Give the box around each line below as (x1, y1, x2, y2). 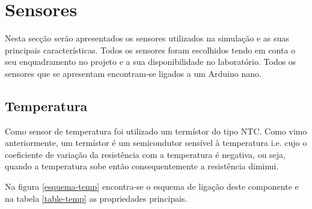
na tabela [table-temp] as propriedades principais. (5, 192, 188, 204)
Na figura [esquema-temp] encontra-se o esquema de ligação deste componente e (5, 180, 299, 193)
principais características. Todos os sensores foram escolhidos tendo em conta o (5, 43, 296, 56)
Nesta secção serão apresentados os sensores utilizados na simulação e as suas (5, 32, 289, 44)
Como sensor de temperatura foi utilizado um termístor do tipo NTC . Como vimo (5, 124, 307, 137)
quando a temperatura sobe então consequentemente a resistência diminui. (5, 160, 279, 172)
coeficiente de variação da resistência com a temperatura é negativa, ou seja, (5, 148, 286, 160)
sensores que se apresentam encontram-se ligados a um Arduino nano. (5, 67, 262, 79)
